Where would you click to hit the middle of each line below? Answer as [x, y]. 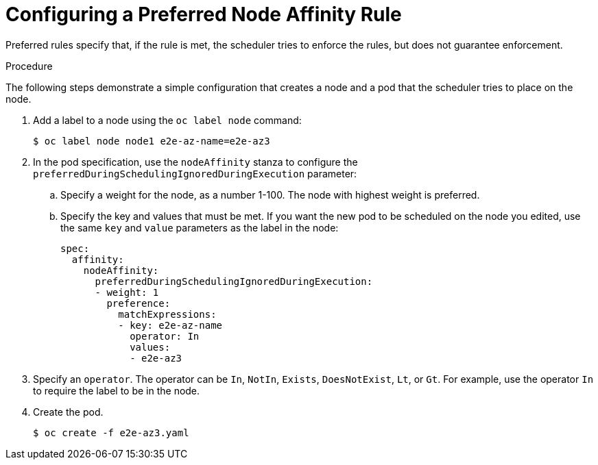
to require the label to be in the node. [117, 390]
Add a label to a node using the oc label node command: [167, 120]
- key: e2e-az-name [170, 325]
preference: [139, 303]
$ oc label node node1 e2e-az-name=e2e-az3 [152, 141]
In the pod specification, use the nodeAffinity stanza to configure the [195, 162]
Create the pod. [68, 412]
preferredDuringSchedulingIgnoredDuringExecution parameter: [195, 173]
